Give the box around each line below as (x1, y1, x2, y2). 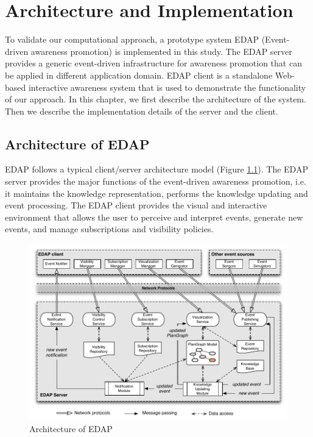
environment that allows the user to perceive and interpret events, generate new (5, 210, 303, 223)
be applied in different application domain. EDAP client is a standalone (5, 68, 273, 81)
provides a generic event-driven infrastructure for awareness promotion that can (5, 57, 302, 69)
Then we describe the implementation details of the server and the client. (5, 104, 278, 117)
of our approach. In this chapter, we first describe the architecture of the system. (5, 93, 306, 105)
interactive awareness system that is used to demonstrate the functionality (28, 80, 306, 93)
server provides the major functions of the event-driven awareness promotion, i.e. (5, 175, 306, 188)
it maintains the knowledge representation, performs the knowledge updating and (5, 187, 308, 199)
